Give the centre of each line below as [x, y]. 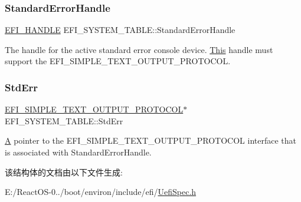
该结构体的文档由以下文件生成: [64, 172]
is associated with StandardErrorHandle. [78, 152]
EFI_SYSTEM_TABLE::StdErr [64, 120]
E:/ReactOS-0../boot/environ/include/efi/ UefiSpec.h [101, 192]
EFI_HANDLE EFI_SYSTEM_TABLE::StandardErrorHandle [120, 30]
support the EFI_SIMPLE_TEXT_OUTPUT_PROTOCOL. [118, 61]
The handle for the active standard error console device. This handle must [139, 49]
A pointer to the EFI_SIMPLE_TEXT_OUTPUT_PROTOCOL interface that [151, 140]
